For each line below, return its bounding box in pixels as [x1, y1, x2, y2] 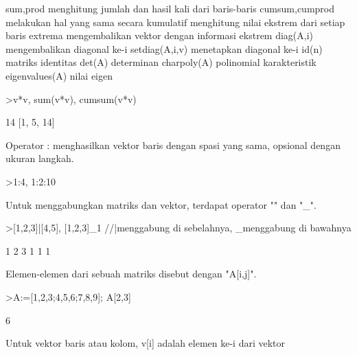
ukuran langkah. [5, 151, 74, 165]
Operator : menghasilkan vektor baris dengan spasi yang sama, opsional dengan [5, 137, 341, 152]
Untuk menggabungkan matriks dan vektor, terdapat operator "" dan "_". [5, 197, 316, 211]
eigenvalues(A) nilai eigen [5, 68, 113, 82]
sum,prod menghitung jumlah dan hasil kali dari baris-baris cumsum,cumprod [5, 1, 334, 15]
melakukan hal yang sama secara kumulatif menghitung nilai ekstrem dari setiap [5, 14, 345, 29]
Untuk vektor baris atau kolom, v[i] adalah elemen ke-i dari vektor [5, 336, 286, 350]
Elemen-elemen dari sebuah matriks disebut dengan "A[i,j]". [5, 266, 257, 281]
